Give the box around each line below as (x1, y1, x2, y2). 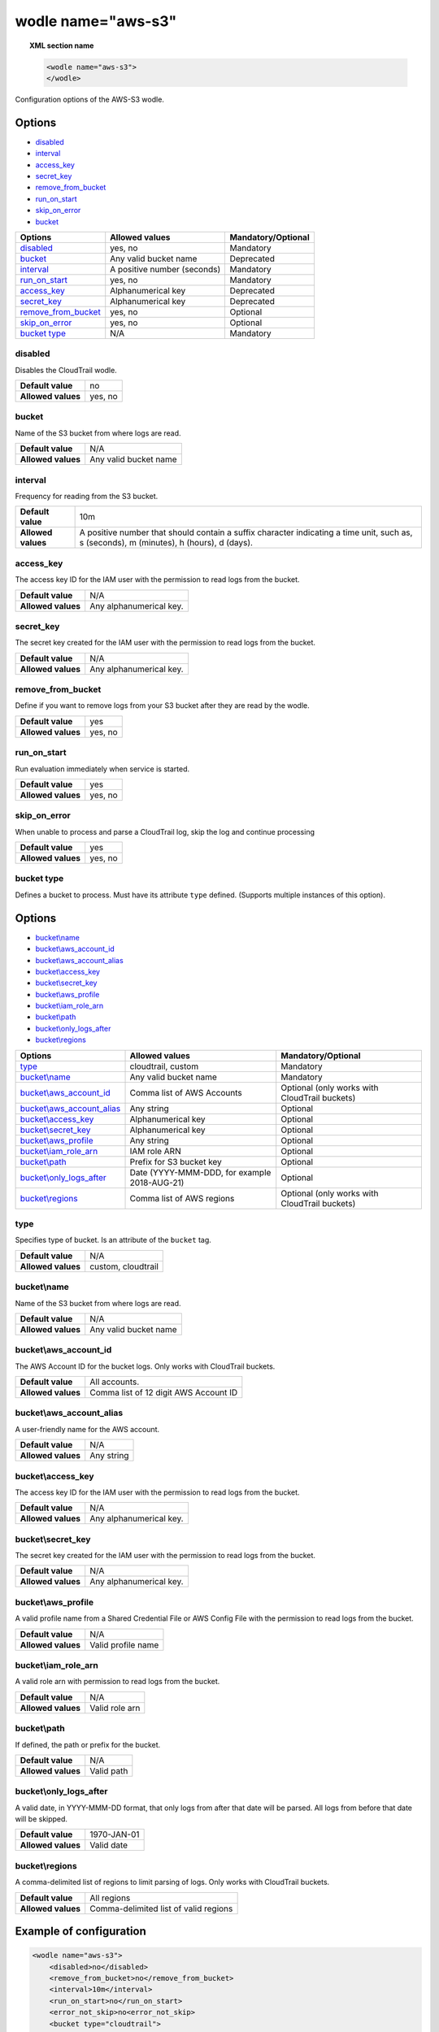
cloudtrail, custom (129, 1061, 199, 1072)
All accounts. (89, 1376, 140, 1387)
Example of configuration (15, 1924, 146, 1938)
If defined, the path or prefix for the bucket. (15, 1739, 161, 1749)
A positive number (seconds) (110, 263, 221, 275)
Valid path (89, 1765, 128, 1776)
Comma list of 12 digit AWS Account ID (89, 1387, 238, 1398)
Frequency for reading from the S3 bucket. (15, 491, 159, 501)
